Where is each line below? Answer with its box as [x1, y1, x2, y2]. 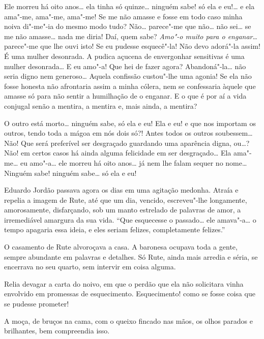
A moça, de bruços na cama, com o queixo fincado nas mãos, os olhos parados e [4, 315, 253, 326]
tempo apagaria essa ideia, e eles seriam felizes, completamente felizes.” [4, 224, 225, 235]
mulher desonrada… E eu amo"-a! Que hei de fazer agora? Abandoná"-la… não [4, 60, 246, 71]
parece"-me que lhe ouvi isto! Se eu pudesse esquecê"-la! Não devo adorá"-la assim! [4, 41, 260, 51]
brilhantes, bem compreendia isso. [4, 325, 110, 336]
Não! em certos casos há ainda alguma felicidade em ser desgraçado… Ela [4, 147, 231, 158]
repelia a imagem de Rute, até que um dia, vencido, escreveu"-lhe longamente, [4, 194, 247, 205]
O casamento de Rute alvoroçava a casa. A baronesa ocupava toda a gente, [4, 241, 238, 252]
